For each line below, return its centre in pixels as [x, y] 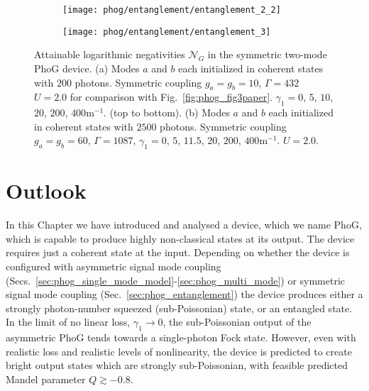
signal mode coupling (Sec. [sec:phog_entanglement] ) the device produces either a [184, 294]
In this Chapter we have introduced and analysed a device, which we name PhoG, [184, 225]
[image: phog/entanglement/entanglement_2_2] [172, 10]
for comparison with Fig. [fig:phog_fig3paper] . [171, 97]
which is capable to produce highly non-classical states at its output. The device [180, 238]
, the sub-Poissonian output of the [237, 322]
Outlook [46, 191]
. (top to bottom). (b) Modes [167, 112]
